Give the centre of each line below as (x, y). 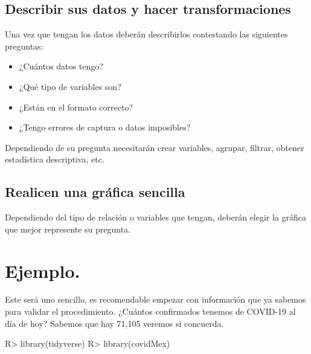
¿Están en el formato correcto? (76, 107)
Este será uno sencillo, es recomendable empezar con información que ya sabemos (155, 299)
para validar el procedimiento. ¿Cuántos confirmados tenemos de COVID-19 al (150, 311)
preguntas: (24, 46)
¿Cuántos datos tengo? (61, 66)
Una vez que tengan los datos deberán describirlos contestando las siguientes (146, 34)
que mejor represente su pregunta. (68, 229)
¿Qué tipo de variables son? (70, 86)
